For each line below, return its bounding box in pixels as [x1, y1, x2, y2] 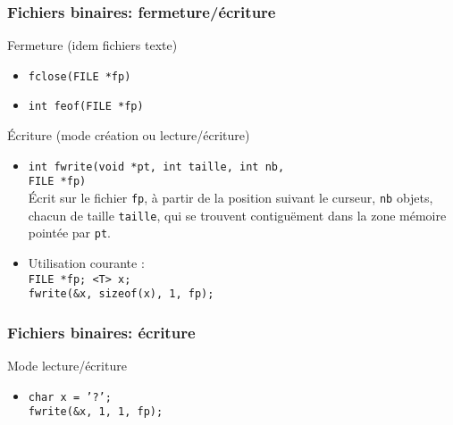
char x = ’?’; [28, 390, 112, 404]
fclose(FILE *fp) [28, 70, 131, 83]
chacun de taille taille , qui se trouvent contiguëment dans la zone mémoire [28, 205, 447, 224]
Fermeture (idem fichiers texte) [7, 36, 178, 54]
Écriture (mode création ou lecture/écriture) [7, 126, 250, 145]
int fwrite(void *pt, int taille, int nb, [28, 160, 285, 173]
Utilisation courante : [28, 254, 145, 271]
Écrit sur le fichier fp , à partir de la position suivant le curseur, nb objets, [28, 188, 433, 207]
